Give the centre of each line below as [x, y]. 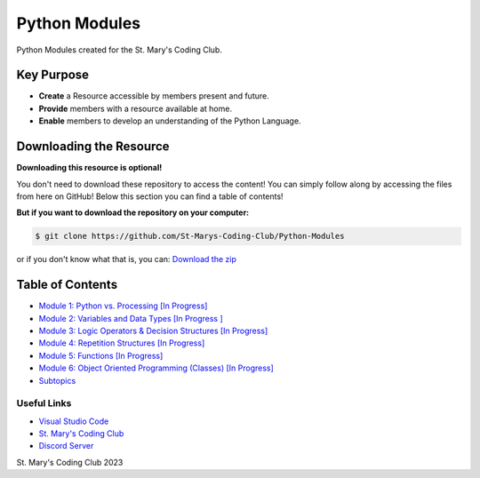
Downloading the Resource [93, 147]
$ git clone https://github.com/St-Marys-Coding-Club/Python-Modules [190, 236]
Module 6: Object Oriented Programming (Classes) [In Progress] [156, 368]
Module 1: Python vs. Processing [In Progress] [123, 306]
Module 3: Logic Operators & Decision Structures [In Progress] [153, 331]
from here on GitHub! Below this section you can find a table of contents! [150, 196]
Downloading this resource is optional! [89, 168]
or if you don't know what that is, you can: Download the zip [127, 259]
